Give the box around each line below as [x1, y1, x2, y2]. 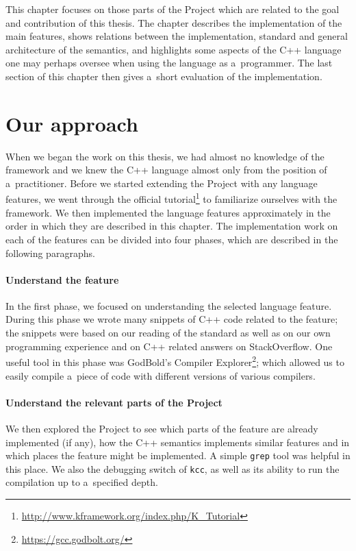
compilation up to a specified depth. [5, 475, 158, 489]
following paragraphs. [5, 245, 95, 260]
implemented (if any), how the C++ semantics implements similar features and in [5, 434, 350, 449]
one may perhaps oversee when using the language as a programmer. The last [5, 56, 333, 70]
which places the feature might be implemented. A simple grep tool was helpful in [5, 448, 351, 463]
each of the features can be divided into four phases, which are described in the [5, 232, 338, 246]
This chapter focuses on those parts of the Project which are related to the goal [5, 2, 340, 16]
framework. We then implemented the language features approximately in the [5, 205, 331, 219]
